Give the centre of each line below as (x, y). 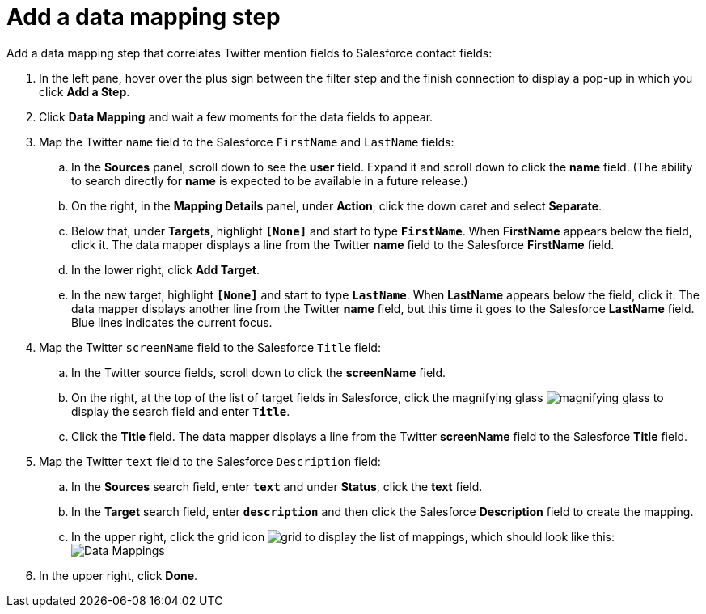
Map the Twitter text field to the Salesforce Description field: (210, 461)
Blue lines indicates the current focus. (172, 322)
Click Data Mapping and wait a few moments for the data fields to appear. (236, 116)
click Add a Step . (85, 91)
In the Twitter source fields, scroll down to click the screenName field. (259, 372)
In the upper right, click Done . (118, 575)
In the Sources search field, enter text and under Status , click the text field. (277, 486)
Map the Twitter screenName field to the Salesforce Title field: (210, 347)
